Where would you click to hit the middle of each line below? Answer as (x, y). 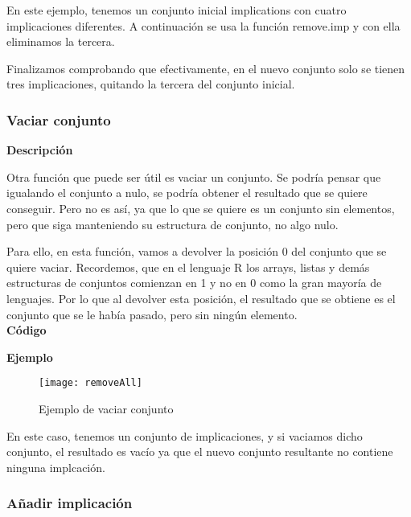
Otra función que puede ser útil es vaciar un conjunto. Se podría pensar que (194, 176)
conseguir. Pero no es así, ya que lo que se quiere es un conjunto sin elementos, (201, 208)
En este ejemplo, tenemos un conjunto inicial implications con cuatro (177, 10)
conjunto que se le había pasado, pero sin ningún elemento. (152, 314)
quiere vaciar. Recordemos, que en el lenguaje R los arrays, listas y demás (188, 267)
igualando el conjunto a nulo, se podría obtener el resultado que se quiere (187, 193)
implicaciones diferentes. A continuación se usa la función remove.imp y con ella (203, 25)
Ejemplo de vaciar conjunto (106, 408)
